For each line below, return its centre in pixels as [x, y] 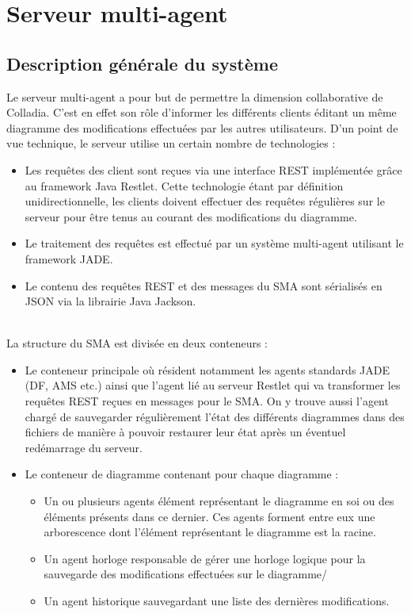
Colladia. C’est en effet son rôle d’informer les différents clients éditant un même [202, 112]
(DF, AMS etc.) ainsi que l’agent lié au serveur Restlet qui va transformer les [213, 385]
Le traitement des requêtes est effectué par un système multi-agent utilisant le [214, 243]
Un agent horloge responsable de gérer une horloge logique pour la [205, 558]
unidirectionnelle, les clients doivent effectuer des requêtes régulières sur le [205, 201]
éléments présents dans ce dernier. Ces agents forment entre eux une [209, 516]
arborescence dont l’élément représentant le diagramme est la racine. [210, 532]
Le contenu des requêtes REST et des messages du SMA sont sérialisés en [204, 285]
